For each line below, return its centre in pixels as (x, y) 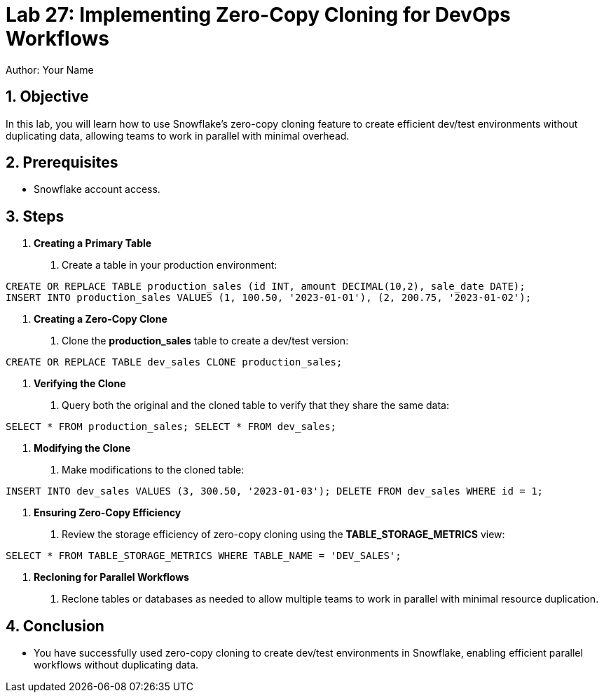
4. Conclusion (55, 626)
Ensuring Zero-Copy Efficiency (108, 513)
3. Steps (35, 216)
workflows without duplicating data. (116, 665)
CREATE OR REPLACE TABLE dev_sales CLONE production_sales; (174, 362)
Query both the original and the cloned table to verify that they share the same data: (256, 405)
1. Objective (47, 97)
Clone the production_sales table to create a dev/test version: (205, 341)
